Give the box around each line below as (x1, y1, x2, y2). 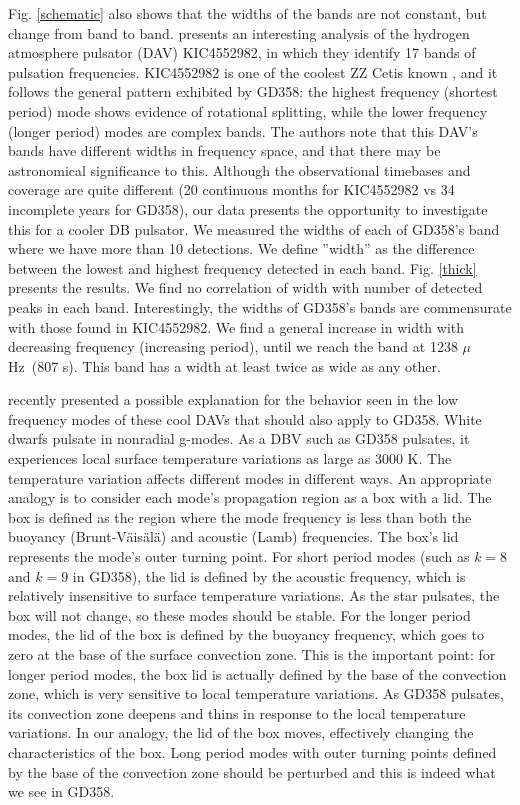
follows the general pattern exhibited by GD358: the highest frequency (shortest (8, 81, 498, 102)
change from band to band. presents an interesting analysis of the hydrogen (8, 22, 470, 43)
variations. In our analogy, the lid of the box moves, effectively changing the (8, 722, 474, 743)
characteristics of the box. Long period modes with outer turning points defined (8, 741, 497, 762)
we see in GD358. (8, 781, 115, 802)
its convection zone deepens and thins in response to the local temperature (8, 702, 466, 723)
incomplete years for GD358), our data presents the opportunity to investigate (8, 198, 488, 219)
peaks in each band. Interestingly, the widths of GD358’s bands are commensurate (8, 296, 512, 317)
